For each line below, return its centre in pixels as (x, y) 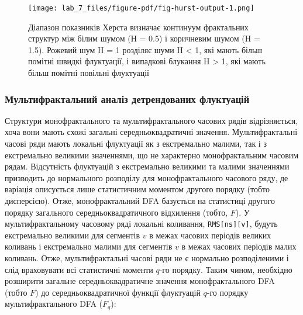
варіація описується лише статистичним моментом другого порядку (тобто (137, 189)
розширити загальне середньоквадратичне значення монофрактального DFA (140, 281)
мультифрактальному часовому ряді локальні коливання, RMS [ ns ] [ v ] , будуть (141, 224)
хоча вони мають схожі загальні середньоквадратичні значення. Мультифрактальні (151, 132)
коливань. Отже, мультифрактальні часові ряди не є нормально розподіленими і (147, 258)
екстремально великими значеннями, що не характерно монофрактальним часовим (152, 155)
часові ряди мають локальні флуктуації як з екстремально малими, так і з (136, 143)
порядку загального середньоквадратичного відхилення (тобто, (116, 212)
